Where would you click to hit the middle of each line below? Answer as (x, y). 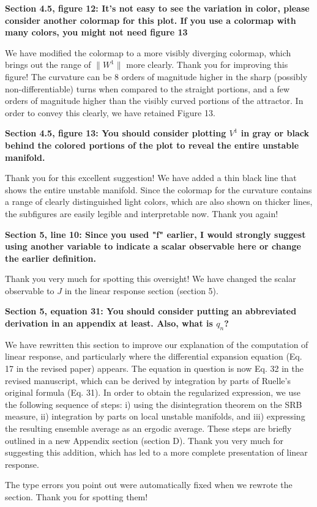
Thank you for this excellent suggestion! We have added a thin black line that (151, 178)
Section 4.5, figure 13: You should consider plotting (116, 133)
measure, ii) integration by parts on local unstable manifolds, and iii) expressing (155, 416)
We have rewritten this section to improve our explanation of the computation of (157, 344)
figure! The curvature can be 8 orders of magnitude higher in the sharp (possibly (156, 76)
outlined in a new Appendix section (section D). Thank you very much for (144, 440)
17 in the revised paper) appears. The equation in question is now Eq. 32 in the (154, 368)
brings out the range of (48, 65)
